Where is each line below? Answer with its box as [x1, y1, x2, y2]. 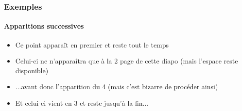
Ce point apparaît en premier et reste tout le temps [15, 39, 169, 49]
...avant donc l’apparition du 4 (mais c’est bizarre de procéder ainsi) [15, 81, 218, 92]
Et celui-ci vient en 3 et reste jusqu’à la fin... [15, 98, 149, 108]
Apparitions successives [4, 21, 84, 31]
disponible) [15, 65, 49, 75]
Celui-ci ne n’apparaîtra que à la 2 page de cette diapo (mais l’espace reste [15, 56, 238, 66]
